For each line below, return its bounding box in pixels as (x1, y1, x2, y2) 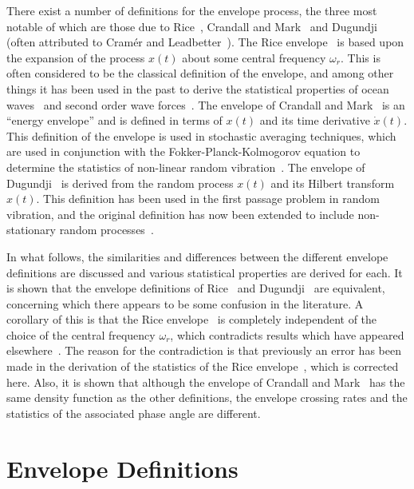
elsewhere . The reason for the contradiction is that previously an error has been (6, 342, 401, 359)
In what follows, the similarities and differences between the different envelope (6, 248, 388, 264)
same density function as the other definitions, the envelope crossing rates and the (6, 389, 408, 406)
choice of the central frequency (6, 326, 156, 343)
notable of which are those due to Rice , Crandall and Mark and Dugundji (6, 18, 377, 34)
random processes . (59, 221, 154, 238)
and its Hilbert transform (270, 174, 395, 191)
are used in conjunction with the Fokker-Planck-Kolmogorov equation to (6, 143, 361, 160)
